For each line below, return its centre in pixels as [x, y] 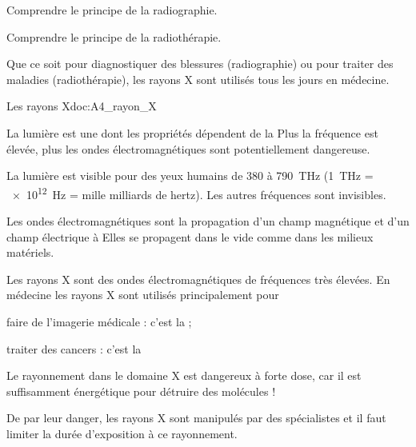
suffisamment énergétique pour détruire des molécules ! [141, 391]
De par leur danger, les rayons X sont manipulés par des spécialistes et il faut [196, 418]
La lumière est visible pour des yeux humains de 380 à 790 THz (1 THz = [190, 176]
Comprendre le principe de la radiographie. [112, 10]
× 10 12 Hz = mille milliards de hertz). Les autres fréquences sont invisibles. [199, 193]
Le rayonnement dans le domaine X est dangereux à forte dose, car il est [184, 375]
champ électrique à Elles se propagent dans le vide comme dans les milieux [190, 236]
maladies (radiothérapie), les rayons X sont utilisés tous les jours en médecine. [198, 79]
